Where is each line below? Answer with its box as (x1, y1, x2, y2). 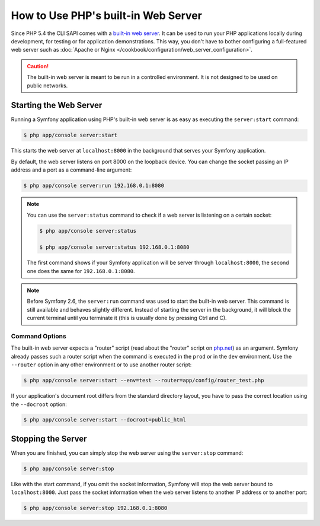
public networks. (27, 82, 68, 89)
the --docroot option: (11, 401, 68, 408)
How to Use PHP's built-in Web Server (11, 9, 203, 22)
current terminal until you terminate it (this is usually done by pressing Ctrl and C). (27, 315, 228, 322)
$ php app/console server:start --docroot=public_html (23, 416, 186, 423)
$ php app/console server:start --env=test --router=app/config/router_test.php (23, 377, 264, 384)
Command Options (11, 332, 66, 340)
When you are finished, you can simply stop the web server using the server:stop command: (11, 449, 244, 457)
